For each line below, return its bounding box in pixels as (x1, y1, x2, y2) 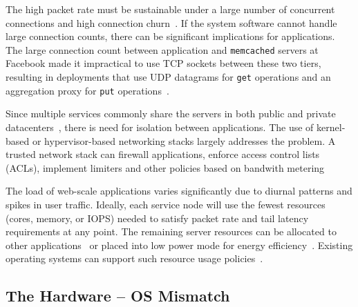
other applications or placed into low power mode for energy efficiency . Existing (6, 237, 353, 252)
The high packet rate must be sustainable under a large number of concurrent (6, 2, 335, 16)
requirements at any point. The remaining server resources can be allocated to (6, 224, 337, 239)
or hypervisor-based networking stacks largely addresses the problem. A (32, 133, 336, 148)
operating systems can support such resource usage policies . (6, 251, 263, 266)
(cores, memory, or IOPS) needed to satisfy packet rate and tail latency (6, 210, 309, 225)
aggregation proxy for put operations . (6, 83, 169, 97)
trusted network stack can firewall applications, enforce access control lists (6, 147, 320, 161)
